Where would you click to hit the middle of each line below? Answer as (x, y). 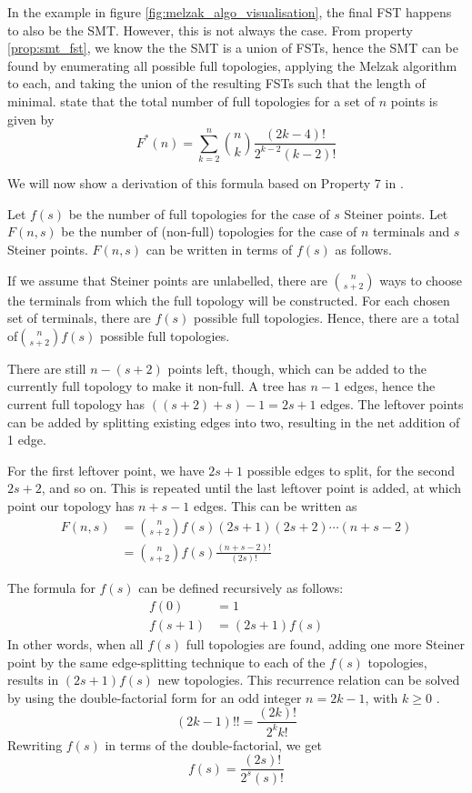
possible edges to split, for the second (351, 470)
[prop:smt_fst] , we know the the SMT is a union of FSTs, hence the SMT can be (233, 48)
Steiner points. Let (396, 213)
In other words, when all (75, 643)
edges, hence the (390, 386)
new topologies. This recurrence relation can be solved (309, 680)
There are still (47, 368)
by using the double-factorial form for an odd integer (155, 697)
